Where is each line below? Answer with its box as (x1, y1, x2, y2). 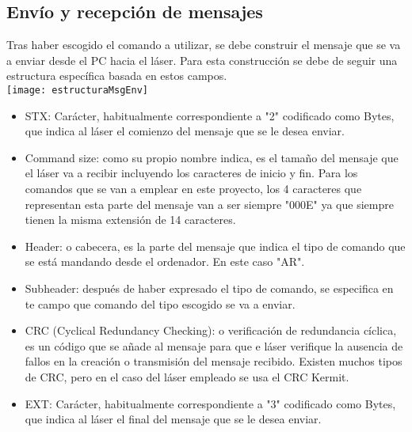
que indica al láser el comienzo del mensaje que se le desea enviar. (25, 123, 345, 139)
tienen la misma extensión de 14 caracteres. (25, 211, 236, 228)
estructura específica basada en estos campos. (6, 67, 227, 84)
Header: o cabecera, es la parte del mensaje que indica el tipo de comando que (25, 237, 406, 254)
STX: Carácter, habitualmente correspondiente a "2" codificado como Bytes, (25, 107, 395, 123)
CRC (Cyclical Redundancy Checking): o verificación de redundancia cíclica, (25, 322, 397, 339)
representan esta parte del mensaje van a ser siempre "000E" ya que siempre (25, 195, 394, 212)
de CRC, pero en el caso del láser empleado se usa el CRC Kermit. (25, 368, 349, 385)
